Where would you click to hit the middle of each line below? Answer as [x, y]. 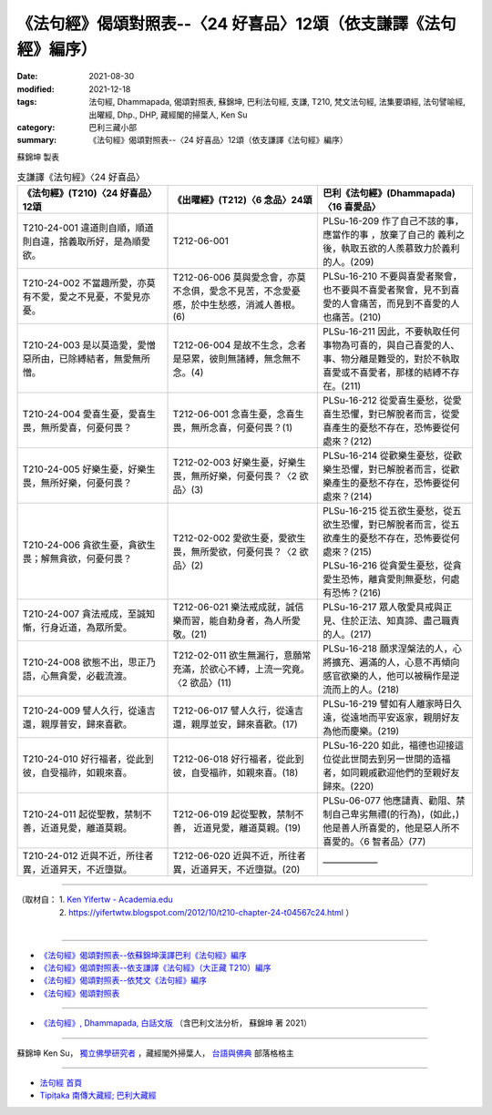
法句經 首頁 [61, 1082]
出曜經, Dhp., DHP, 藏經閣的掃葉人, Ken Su [168, 115]
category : [36, 127]
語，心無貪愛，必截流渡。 [77, 676]
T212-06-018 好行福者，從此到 [238, 759]
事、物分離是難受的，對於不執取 [391, 359]
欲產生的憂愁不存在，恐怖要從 [387, 538]
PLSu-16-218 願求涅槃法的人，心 [392, 649]
